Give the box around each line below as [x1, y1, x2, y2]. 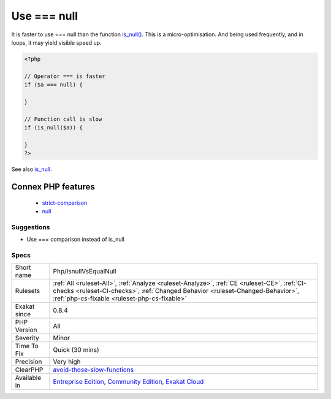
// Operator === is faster [24, 72, 105, 80]
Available [15, 374, 42, 382]
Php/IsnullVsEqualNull [53, 267, 116, 276]
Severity [15, 334, 39, 343]
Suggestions [11, 222, 50, 231]
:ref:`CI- [283, 279, 306, 287]
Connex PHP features [11, 181, 95, 192]
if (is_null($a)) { [24, 124, 83, 131]
